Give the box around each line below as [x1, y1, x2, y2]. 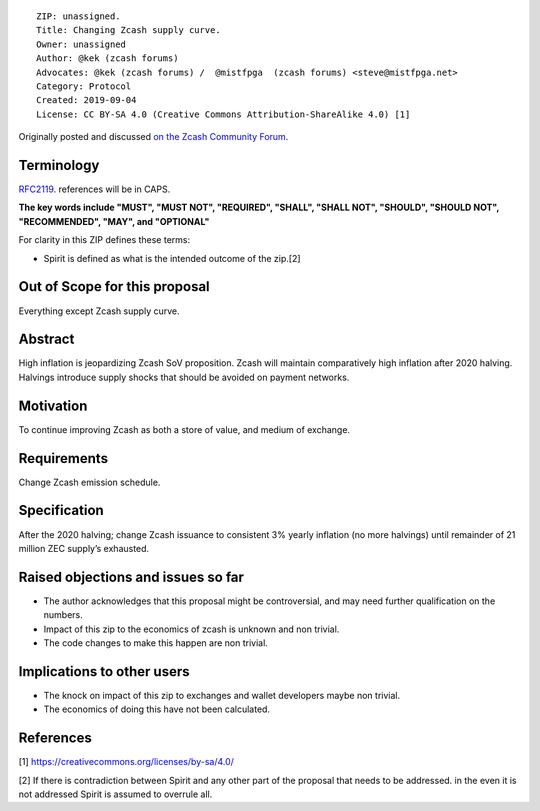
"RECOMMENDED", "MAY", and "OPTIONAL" [18, 215, 210, 227]
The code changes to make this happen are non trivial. [43, 636, 269, 649]
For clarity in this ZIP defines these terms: [18, 234, 190, 246]
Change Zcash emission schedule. [18, 476, 161, 488]
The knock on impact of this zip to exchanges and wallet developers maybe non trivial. [43, 689, 400, 701]
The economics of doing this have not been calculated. [43, 703, 270, 715]
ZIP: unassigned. [36, 11, 121, 22]
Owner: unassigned [36, 38, 127, 50]
